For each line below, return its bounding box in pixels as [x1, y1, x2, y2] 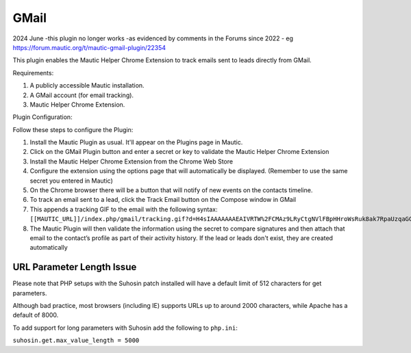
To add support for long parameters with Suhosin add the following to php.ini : [12, 324, 238, 332]
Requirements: [12, 68, 54, 77]
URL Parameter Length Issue [12, 261, 137, 273]
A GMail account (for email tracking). [29, 91, 134, 99]
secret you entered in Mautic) [29, 176, 113, 185]
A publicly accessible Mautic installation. [29, 81, 145, 90]
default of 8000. [12, 311, 59, 319]
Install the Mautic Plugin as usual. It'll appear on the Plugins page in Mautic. [29, 138, 243, 146]
